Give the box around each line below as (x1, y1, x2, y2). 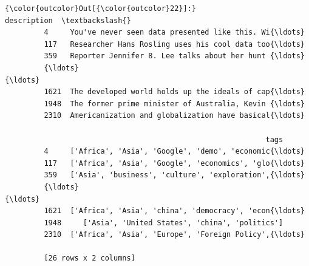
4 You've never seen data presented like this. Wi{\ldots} (44, 28, 305, 37)
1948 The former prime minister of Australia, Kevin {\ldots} (44, 99, 305, 108)
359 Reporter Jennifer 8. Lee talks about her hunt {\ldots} (44, 52, 305, 61)
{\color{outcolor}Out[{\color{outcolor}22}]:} (5, 4, 196, 13)
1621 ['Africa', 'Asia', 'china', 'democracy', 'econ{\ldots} (44, 206, 305, 216)
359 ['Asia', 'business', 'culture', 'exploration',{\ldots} (44, 171, 305, 180)
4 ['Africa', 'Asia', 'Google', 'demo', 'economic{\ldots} (44, 147, 305, 156)
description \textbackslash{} (5, 16, 131, 25)
